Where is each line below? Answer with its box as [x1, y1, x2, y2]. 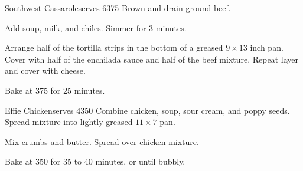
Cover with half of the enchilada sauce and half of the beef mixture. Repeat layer [5, 52, 298, 65]
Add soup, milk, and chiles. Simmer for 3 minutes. [5, 21, 187, 34]
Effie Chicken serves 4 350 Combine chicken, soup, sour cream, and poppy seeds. [5, 104, 290, 116]
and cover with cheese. [5, 64, 86, 77]
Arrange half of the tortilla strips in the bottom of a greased [5, 41, 223, 54]
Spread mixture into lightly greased [5, 116, 133, 128]
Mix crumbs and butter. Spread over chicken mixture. [5, 135, 199, 147]
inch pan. [250, 41, 284, 54]
